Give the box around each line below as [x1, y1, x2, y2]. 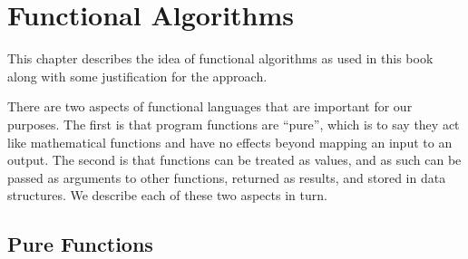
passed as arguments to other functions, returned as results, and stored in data [7, 168, 446, 187]
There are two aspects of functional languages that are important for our [7, 97, 413, 116]
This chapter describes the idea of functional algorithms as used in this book [7, 49, 434, 68]
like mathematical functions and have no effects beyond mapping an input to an [7, 132, 453, 151]
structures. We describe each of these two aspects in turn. [7, 186, 327, 205]
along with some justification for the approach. [7, 66, 268, 85]
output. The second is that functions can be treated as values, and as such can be [7, 150, 462, 169]
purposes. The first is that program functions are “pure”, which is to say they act [7, 114, 460, 133]
